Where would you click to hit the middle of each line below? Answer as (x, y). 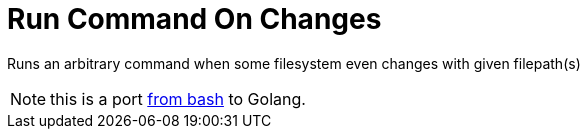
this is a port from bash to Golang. (178, 98)
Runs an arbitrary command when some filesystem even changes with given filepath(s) (294, 63)
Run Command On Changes (194, 19)
